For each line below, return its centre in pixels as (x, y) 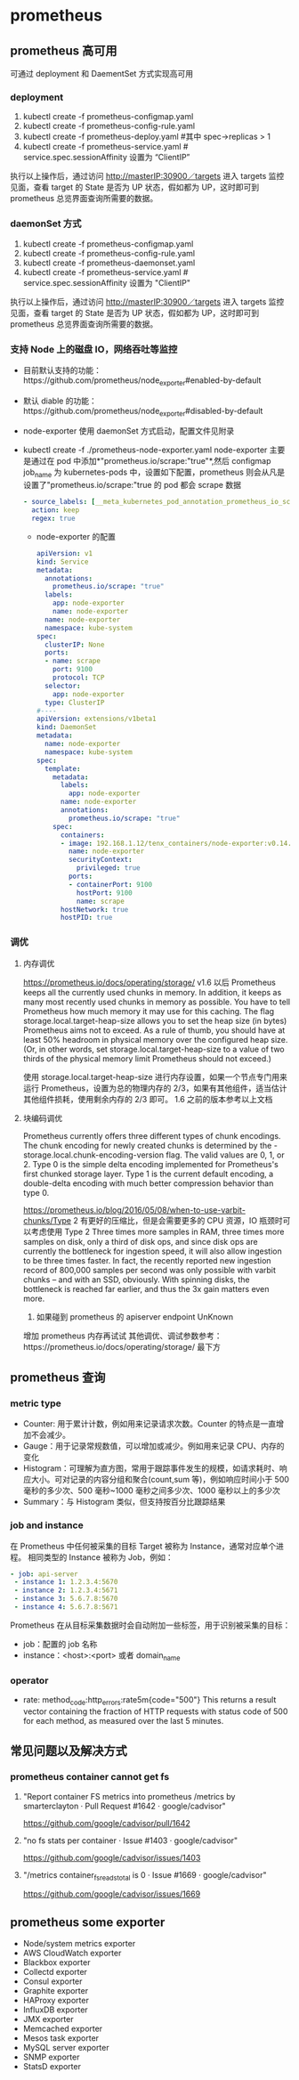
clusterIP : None (74, 645)
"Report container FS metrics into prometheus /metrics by (129, 1796)
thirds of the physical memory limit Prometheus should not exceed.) (147, 1058)
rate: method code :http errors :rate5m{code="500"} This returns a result (149, 1701)
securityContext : (100, 860)
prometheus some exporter (88, 1922)
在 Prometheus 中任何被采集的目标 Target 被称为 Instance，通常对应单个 (143, 1546)
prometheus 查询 (58, 1377)
